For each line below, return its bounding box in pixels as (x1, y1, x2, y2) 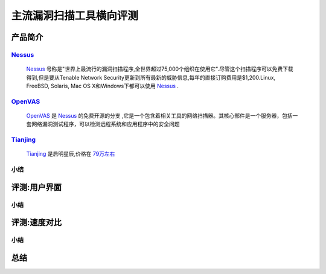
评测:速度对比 (11, 217, 62, 228)
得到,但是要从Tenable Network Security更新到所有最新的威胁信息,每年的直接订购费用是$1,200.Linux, (26, 74, 276, 81)
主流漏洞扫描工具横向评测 (11, 9, 139, 22)
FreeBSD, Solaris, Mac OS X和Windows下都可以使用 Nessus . (26, 82, 179, 89)
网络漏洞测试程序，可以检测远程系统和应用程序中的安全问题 (31, 121, 180, 128)
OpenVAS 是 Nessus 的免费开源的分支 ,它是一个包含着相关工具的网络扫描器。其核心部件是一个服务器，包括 (26, 112, 293, 119)
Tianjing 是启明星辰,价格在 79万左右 (26, 150, 115, 158)
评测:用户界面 (11, 182, 62, 193)
